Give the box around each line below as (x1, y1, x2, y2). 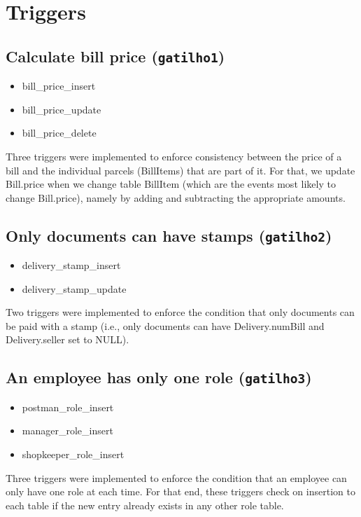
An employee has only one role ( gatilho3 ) (6, 366, 312, 388)
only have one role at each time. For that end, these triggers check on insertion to (6, 484, 355, 499)
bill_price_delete (22, 125, 97, 140)
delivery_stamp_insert (22, 258, 121, 273)
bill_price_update (22, 102, 101, 116)
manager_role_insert (22, 423, 113, 438)
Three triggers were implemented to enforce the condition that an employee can (6, 470, 347, 485)
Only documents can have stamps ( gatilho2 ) (6, 224, 332, 246)
